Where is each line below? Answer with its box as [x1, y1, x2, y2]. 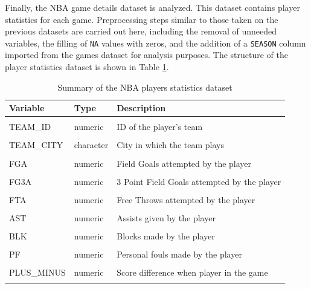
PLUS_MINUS [9, 266, 66, 279]
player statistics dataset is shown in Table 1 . [5, 60, 169, 73]
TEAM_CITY [9, 138, 63, 151]
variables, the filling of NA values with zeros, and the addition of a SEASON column [5, 36, 306, 49]
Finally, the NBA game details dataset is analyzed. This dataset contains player [5, 1, 300, 13]
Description [117, 102, 166, 114]
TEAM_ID [9, 120, 51, 133]
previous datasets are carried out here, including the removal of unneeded [5, 25, 277, 37]
